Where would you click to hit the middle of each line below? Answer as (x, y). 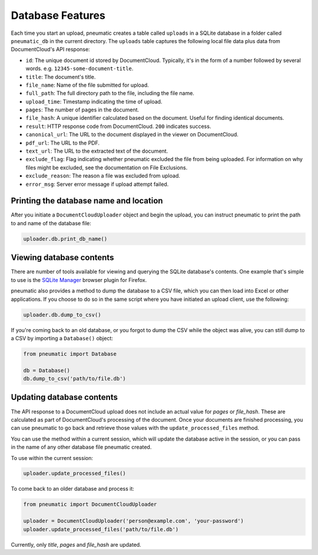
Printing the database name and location (87, 201)
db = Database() (47, 370)
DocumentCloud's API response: (51, 50)
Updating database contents (64, 397)
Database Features (58, 15)
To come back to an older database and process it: (73, 489)
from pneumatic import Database (70, 354)
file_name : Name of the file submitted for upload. (87, 85)
